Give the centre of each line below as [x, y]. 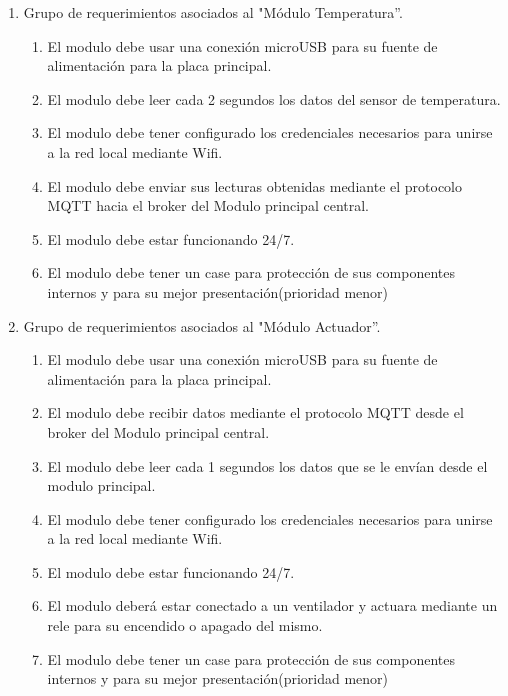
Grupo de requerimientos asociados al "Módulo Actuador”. [202, 325]
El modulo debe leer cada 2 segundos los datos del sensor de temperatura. [274, 98]
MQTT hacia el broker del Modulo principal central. [208, 205]
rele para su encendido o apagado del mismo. [185, 625]
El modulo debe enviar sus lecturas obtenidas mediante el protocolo [254, 185]
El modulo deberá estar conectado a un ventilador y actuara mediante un [272, 605]
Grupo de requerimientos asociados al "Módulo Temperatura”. [213, 12]
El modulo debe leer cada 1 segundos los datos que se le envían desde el [267, 465]
